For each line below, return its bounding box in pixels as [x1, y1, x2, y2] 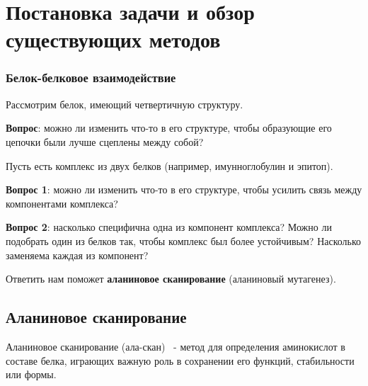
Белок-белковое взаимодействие [6, 69, 176, 86]
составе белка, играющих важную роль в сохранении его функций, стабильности [6, 353, 355, 368]
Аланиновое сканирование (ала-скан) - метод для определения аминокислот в [6, 339, 345, 353]
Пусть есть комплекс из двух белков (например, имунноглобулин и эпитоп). [6, 158, 333, 173]
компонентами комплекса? [6, 195, 118, 210]
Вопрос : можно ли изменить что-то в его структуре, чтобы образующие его [6, 120, 332, 135]
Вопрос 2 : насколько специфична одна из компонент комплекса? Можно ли [6, 220, 332, 234]
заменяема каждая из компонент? [6, 247, 149, 262]
